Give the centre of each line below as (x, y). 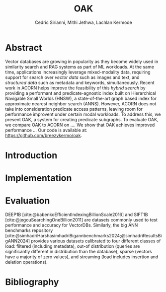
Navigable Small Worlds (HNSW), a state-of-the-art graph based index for (81, 98)
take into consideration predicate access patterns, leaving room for (74, 109)
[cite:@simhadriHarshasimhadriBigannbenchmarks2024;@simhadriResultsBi (83, 236)
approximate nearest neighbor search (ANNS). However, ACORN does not (81, 104)
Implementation (39, 178)
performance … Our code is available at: (46, 130)
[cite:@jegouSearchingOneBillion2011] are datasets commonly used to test (82, 220)
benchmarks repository (29, 230)
